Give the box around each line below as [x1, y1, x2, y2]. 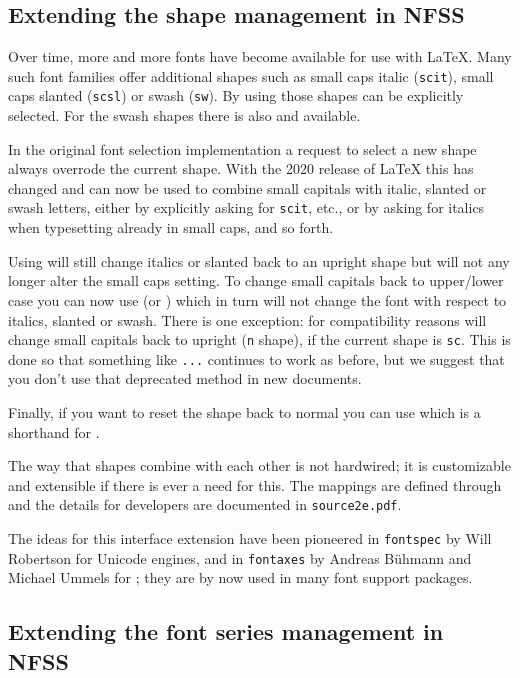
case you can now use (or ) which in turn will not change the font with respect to [8, 289, 507, 310]
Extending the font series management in [8, 616, 444, 647]
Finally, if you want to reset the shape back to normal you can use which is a [8, 402, 481, 423]
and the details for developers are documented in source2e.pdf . [8, 494, 402, 515]
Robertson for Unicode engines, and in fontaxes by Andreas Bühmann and [8, 547, 472, 568]
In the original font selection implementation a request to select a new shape [8, 138, 477, 159]
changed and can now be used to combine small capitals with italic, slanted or [8, 177, 487, 198]
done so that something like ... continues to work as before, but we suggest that [8, 348, 505, 369]
